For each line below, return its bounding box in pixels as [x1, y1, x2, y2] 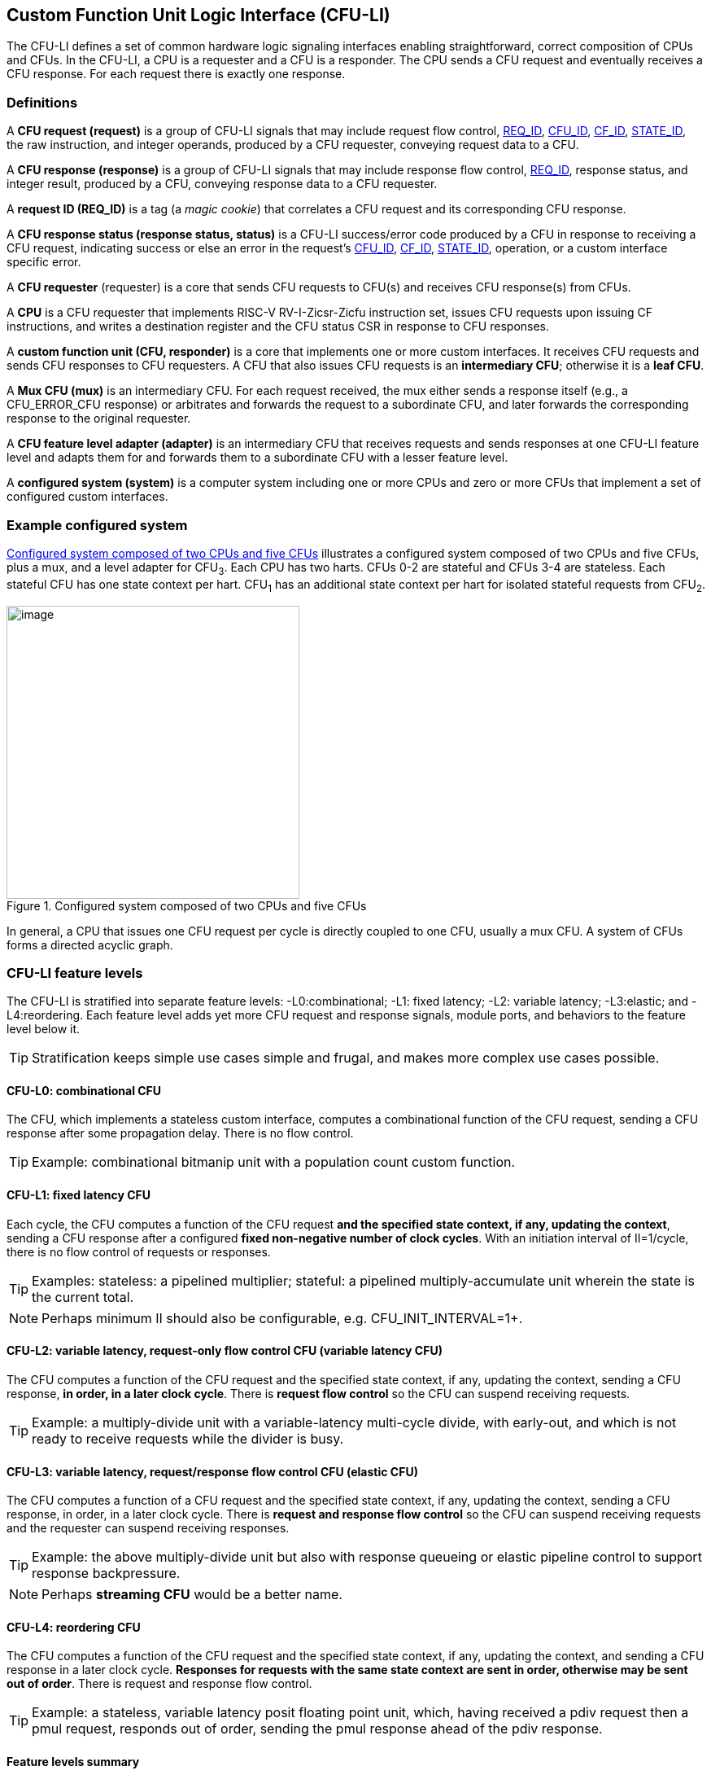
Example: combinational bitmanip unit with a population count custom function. [32, 1154, 516, 1171]
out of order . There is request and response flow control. [7, 1676, 312, 1691]
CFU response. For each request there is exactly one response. [7, 67, 346, 81]
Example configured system [7, 516, 188, 533]
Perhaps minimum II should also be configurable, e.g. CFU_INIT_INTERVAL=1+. [41, 1309, 523, 1326]
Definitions [7, 94, 78, 111]
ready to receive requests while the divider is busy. [32, 1430, 344, 1447]
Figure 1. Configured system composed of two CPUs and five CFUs [7, 898, 367, 913]
